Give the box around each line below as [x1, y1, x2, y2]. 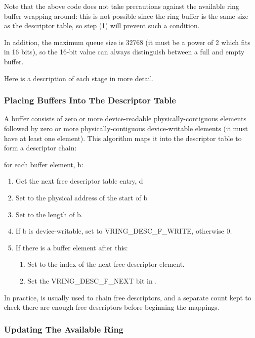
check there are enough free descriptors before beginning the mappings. [4, 302, 219, 312]
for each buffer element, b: [4, 159, 84, 169]
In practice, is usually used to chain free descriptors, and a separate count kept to [4, 292, 252, 302]
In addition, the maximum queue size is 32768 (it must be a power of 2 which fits [4, 37, 251, 47]
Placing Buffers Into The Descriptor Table [4, 94, 176, 106]
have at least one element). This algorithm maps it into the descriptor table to [4, 133, 242, 143]
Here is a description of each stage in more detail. [4, 73, 154, 83]
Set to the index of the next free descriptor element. [27, 259, 185, 269]
